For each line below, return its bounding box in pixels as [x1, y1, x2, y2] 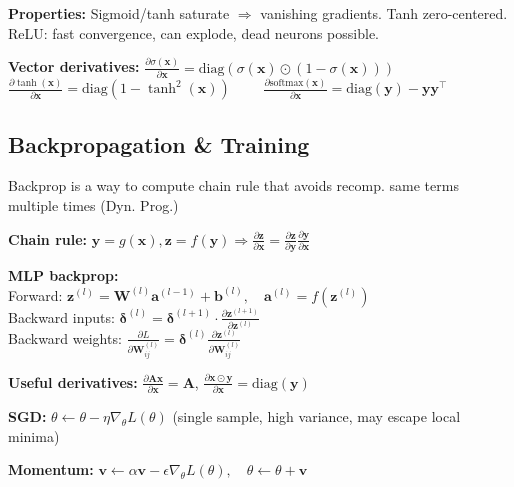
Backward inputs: [8, 306, 115, 327]
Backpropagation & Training [8, 128, 310, 159]
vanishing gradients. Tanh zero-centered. [260, 3, 508, 23]
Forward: [8, 284, 63, 305]
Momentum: [8, 459, 94, 480]
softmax [269, 77, 304, 88]
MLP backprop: [8, 264, 119, 285]
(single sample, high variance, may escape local [172, 406, 461, 427]
